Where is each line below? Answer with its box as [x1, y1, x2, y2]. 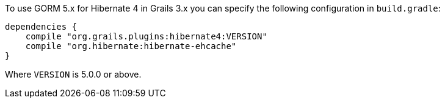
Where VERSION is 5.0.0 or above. [5, 69, 142, 79]
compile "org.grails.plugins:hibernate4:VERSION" [25, 32, 267, 41]
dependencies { [5, 22, 78, 32]
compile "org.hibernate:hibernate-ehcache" [25, 41, 237, 51]
